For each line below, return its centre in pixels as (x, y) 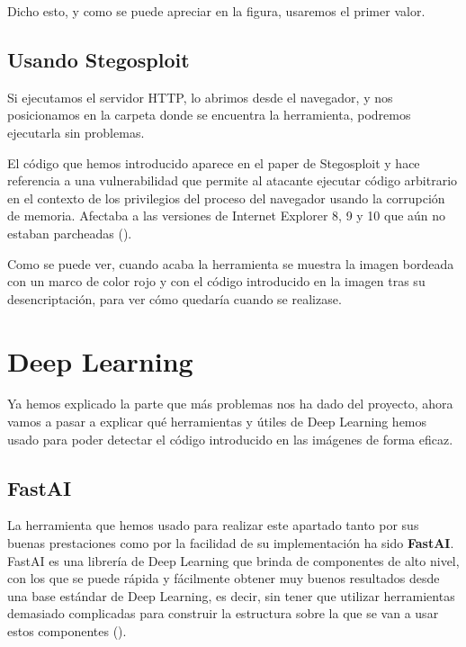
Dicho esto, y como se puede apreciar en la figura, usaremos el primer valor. (216, 11)
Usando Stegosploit (99, 59)
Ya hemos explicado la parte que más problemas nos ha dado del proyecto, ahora (230, 404)
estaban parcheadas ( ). (70, 233)
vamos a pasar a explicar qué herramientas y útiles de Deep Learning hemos (217, 422)
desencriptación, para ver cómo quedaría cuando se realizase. (175, 298)
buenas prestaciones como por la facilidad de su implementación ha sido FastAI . (231, 543)
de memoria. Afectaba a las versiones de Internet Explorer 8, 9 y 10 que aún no (227, 216)
